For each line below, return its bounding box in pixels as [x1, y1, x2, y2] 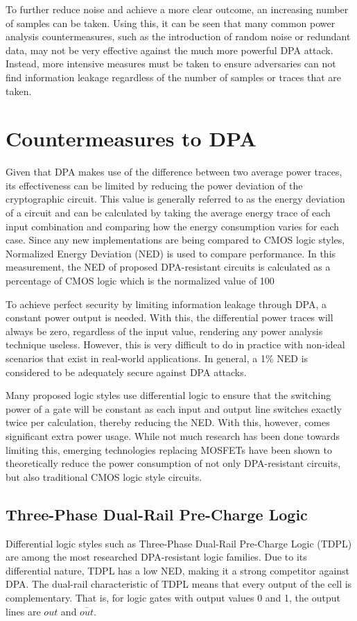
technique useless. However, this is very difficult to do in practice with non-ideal [6, 337, 345, 352]
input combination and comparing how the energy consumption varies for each [6, 219, 339, 233]
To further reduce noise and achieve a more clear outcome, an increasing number [6, 2, 349, 16]
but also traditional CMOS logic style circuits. [6, 469, 202, 484]
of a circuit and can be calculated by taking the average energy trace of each [6, 205, 331, 220]
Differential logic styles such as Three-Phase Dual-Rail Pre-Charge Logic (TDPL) [6, 536, 352, 550]
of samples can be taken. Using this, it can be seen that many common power [6, 15, 336, 30]
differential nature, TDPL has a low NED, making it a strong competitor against [6, 563, 350, 577]
